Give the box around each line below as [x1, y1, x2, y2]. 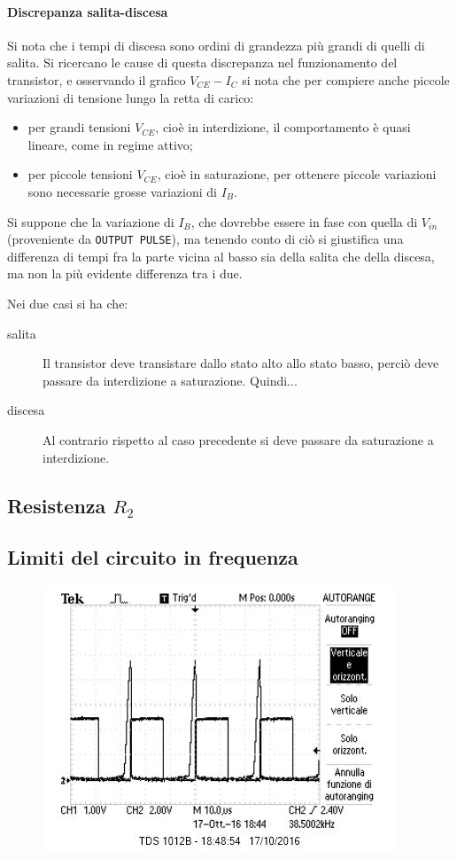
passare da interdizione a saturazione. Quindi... [43, 371, 298, 389]
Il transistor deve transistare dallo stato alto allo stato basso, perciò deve [43, 354, 439, 372]
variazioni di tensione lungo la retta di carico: [7, 88, 254, 106]
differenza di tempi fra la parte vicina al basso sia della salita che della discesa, [7, 246, 435, 265]
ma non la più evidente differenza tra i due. [7, 264, 243, 283]
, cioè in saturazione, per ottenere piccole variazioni [157, 165, 437, 184]
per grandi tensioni [27, 118, 131, 137]
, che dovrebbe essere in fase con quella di [190, 212, 418, 230]
